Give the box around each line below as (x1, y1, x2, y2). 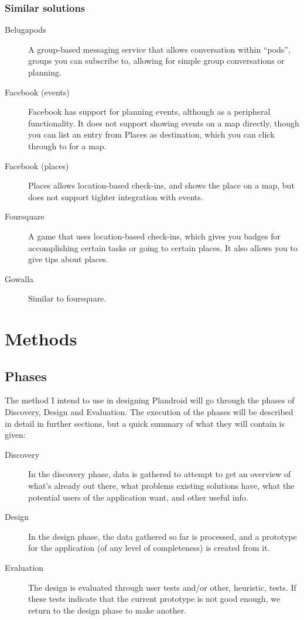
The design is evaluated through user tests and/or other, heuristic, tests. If (28, 581, 296, 593)
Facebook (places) (5, 159, 69, 172)
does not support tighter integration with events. (28, 190, 203, 203)
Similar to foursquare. (28, 292, 107, 304)
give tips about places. (28, 253, 108, 265)
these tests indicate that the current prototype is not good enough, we (28, 592, 281, 605)
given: (5, 429, 26, 441)
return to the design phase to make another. (28, 604, 187, 616)
